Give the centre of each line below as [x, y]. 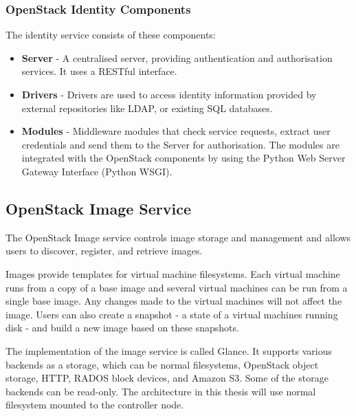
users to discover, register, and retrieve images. [104, 251]
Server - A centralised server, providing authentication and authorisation [177, 57]
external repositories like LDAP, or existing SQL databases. [147, 108]
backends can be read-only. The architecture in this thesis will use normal [161, 391]
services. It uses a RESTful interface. [99, 71]
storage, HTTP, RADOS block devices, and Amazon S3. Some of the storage [167, 378]
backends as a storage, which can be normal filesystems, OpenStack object [162, 364]
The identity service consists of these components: [111, 35]
